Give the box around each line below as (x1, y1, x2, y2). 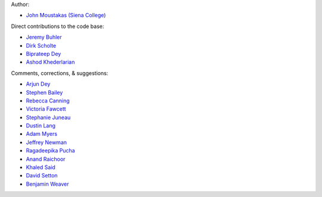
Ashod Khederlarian (26, 58, 75, 65)
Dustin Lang (26, 122, 56, 129)
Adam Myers (26, 130, 58, 137)
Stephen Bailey (26, 89, 63, 96)
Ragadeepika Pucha (26, 147, 75, 154)
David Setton (26, 172, 58, 179)
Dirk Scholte (26, 42, 57, 49)
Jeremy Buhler (26, 33, 62, 41)
